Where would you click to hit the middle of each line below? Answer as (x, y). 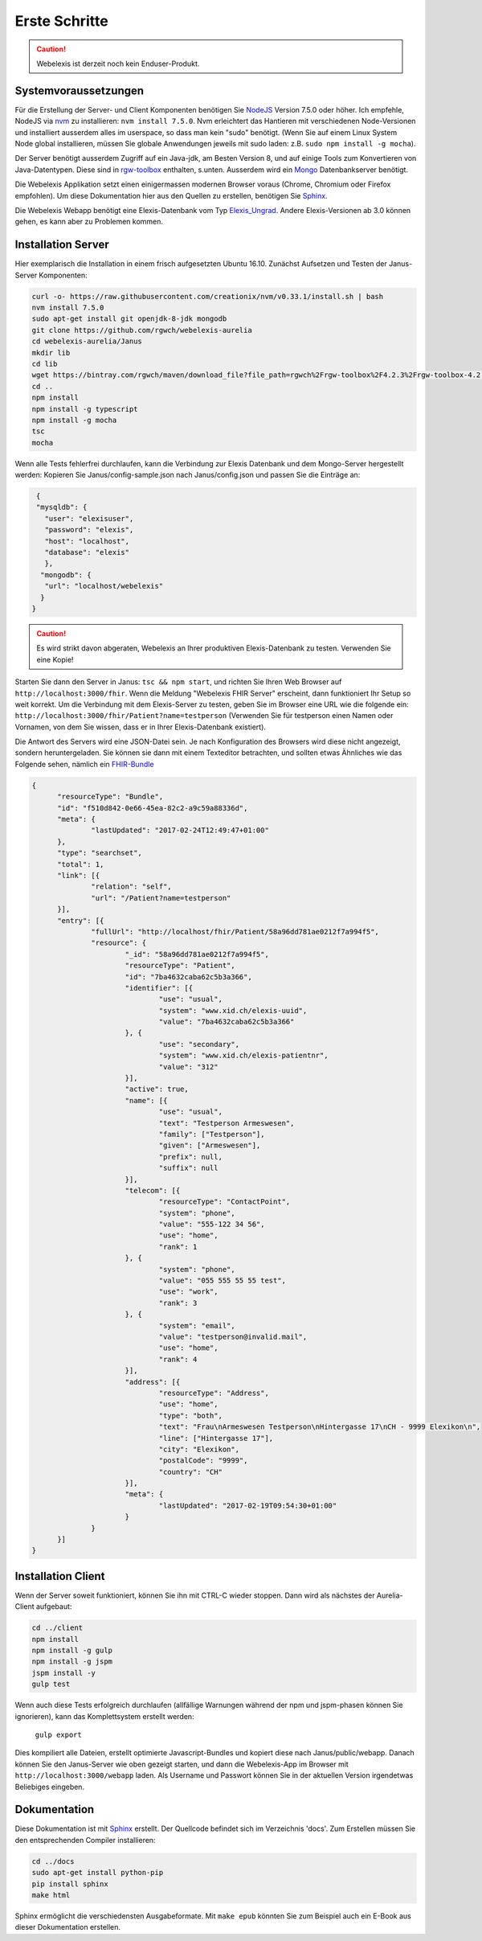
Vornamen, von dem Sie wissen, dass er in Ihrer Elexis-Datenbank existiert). (141, 727)
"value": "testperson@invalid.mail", (233, 1337)
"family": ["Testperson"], (212, 1134)
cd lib (45, 363)
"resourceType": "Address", (214, 1393)
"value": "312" (188, 1067)
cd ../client (57, 1628)
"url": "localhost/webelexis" (104, 586)
